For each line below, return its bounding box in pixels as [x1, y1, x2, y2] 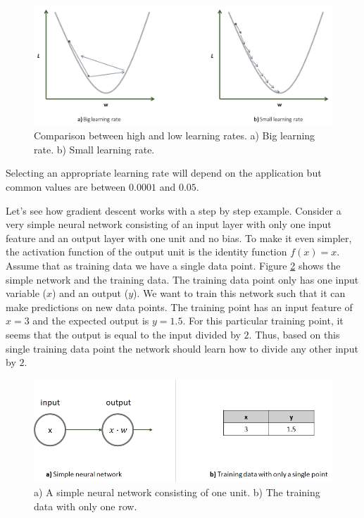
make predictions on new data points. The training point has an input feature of [6, 299, 353, 314]
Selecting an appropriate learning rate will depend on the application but [6, 165, 322, 180]
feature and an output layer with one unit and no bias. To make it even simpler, [6, 230, 352, 245]
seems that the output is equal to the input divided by [6, 327, 241, 341]
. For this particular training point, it [182, 313, 344, 328]
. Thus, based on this [249, 327, 340, 341]
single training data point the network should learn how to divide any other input [6, 341, 358, 355]
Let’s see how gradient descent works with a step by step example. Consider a [6, 203, 341, 217]
